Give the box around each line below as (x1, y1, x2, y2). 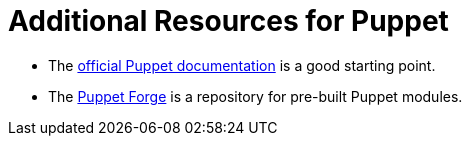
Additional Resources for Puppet (8, 4, 449, 38)
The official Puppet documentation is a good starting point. (48, 56, 436, 74)
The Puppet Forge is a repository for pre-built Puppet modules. (48, 87, 463, 105)
